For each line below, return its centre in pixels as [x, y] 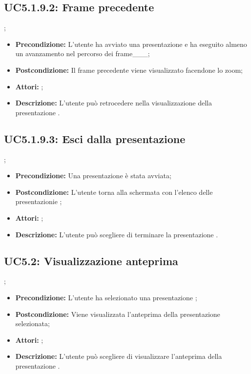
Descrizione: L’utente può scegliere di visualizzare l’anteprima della [119, 356]
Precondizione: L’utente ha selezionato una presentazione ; [106, 297]
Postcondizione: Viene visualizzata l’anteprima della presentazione [118, 314]
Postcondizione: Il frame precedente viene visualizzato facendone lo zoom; [129, 70]
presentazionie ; [39, 201]
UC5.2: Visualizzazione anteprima [91, 260]
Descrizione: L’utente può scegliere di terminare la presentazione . [117, 234]
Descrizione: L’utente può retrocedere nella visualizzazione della [114, 103]
